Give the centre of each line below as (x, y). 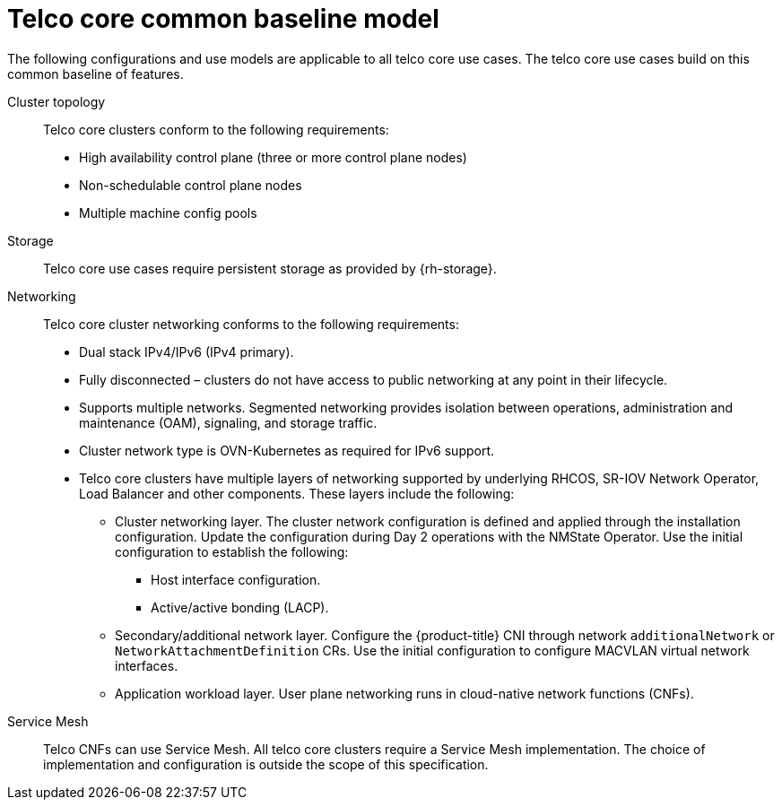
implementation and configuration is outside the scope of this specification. (266, 764)
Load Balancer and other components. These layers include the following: (297, 493)
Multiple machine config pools (168, 213)
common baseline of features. (96, 74)
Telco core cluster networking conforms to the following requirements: (251, 324)
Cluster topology (56, 101)
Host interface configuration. (236, 579)
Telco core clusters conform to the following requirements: (216, 129)
